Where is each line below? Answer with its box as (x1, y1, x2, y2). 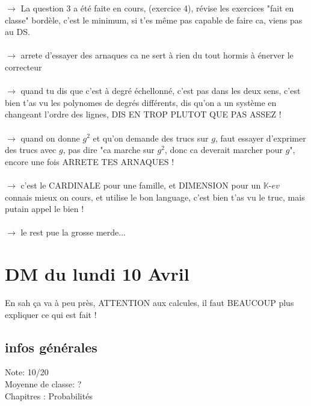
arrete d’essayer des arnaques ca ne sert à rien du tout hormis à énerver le (20, 49, 294, 61)
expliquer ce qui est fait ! (5, 308, 97, 320)
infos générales (5, 337, 97, 356)
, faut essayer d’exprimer (215, 131, 306, 144)
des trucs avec (5, 143, 57, 156)
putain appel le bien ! (5, 202, 84, 215)
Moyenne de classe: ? (5, 377, 82, 390)
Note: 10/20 (5, 366, 49, 378)
